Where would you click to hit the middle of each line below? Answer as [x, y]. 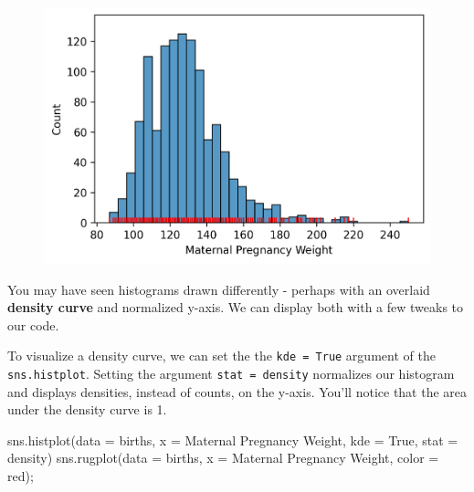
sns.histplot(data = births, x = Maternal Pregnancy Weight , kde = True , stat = [233, 440]
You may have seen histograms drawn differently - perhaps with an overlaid [219, 289]
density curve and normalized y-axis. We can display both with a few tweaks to [236, 307]
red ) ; [21, 476]
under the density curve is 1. [87, 409]
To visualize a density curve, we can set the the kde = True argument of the [221, 356]
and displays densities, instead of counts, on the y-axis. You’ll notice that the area [237, 391]
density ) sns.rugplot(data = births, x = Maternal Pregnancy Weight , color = [223, 458]
